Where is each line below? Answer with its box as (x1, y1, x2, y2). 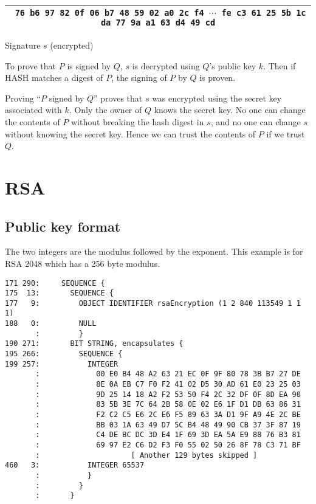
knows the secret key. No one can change (154, 103, 306, 116)
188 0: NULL (5, 319, 97, 328)
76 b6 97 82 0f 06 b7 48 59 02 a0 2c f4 (15, 8, 204, 18)
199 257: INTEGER (5, 359, 118, 368)
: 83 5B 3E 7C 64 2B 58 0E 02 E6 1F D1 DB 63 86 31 (35, 400, 301, 409)
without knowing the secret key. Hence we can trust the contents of (5, 127, 256, 140)
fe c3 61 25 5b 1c (221, 8, 306, 18)
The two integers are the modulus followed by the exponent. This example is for (5, 245, 303, 258)
